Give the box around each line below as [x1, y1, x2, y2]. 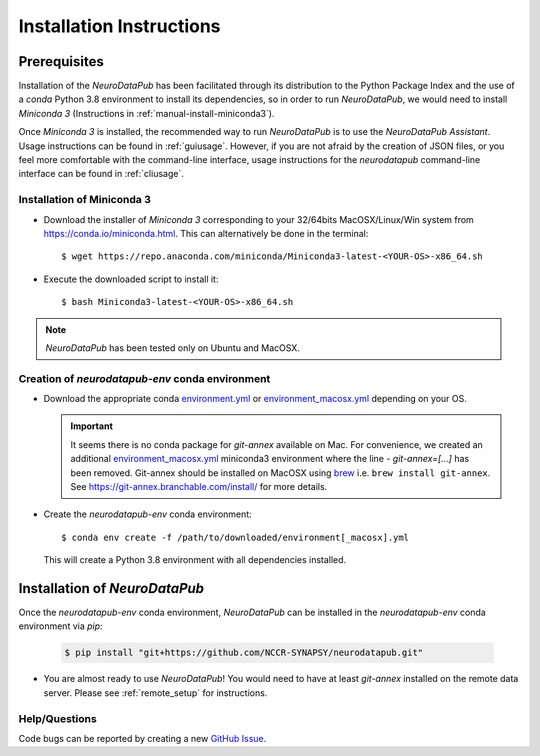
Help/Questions [18, 711, 97, 725]
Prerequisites [18, 53, 104, 70]
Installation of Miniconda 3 [18, 193, 152, 207]
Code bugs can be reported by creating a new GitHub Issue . [18, 732, 267, 744]
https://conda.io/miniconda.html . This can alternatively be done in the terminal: [43, 227, 369, 239]
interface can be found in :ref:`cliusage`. [18, 168, 184, 180]
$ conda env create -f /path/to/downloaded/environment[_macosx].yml [61, 531, 410, 543]
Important [70, 420, 114, 432]
